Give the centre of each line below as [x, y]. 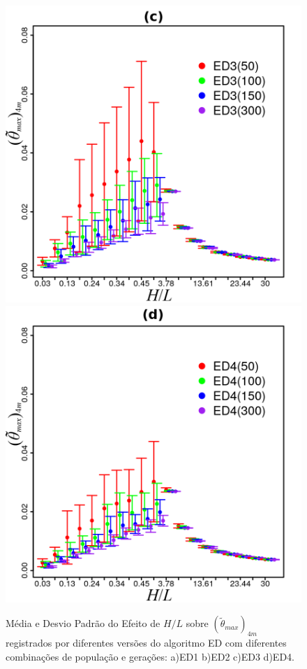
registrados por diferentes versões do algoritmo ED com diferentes [146, 642]
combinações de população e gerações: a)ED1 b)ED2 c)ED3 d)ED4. [150, 656]
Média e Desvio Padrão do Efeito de [83, 623]
